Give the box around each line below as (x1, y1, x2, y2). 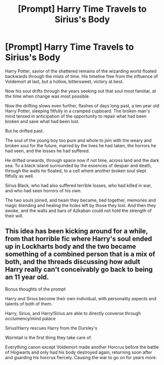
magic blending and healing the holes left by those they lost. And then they (5, 202, 156, 208)
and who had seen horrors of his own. (5, 187, 82, 193)
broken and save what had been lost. (5, 118, 80, 124)
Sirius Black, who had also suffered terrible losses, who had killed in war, (5, 182, 152, 188)
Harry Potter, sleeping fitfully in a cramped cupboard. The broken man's (5, 108, 150, 114)
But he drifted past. (5, 128, 44, 133)
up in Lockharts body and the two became (5, 242, 136, 251)
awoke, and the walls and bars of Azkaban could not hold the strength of (5, 208, 152, 213)
